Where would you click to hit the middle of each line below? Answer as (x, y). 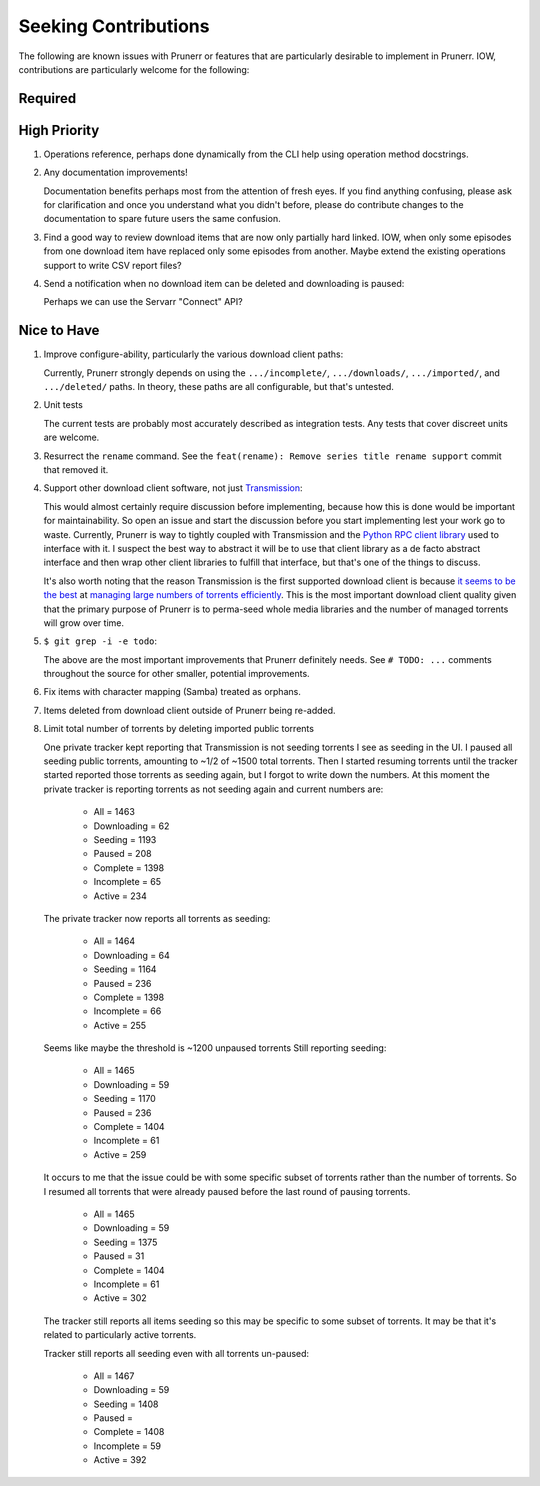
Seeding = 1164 (125, 969)
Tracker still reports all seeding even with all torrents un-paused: (176, 1353)
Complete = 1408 (129, 1432)
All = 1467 (114, 1376)
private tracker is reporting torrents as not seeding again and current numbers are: (213, 789)
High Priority (59, 130)
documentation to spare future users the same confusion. (162, 219)
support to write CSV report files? (112, 265)
